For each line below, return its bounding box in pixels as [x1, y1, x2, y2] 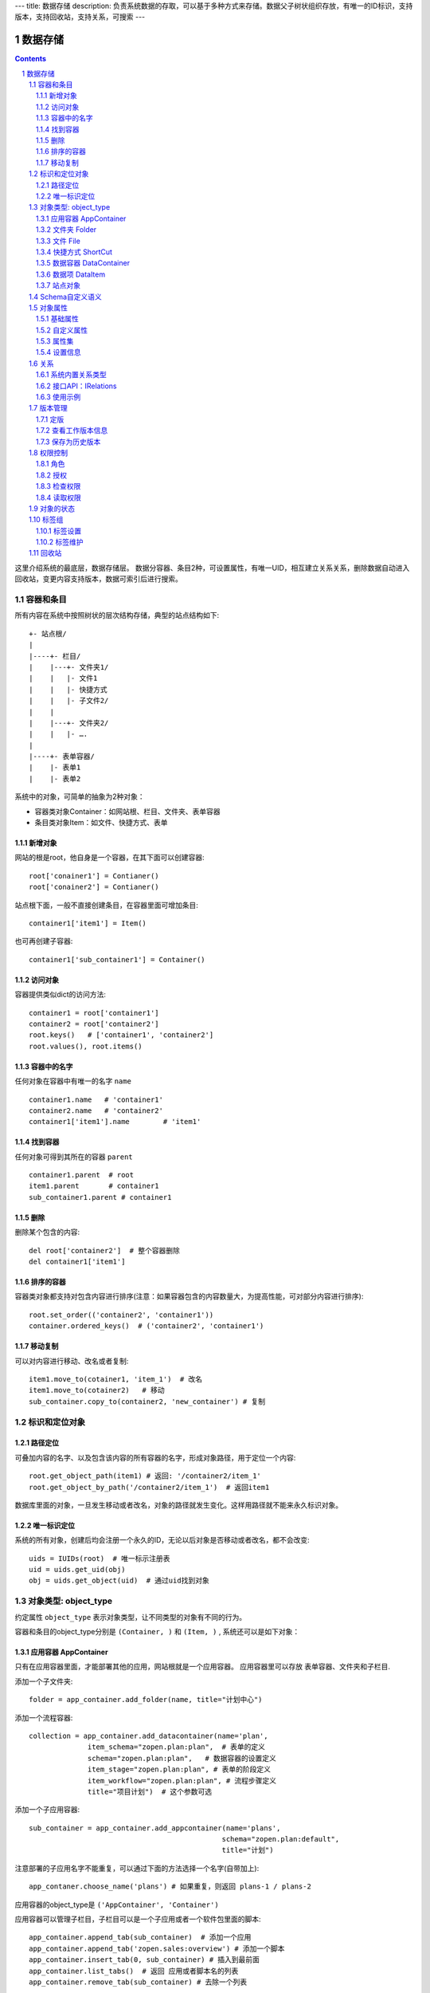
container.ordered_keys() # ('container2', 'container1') [29, 1322, 264, 1331]
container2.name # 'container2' [29, 1106, 163, 1115]
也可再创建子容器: [14, 937, 73, 946]
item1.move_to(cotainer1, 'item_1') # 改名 [29, 1374, 203, 1383]
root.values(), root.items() [29, 1041, 143, 1051]
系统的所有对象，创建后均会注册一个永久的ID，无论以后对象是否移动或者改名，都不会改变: [14, 1535, 310, 1545]
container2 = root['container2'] [29, 1019, 159, 1028]
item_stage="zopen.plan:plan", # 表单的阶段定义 [88, 1765, 271, 1774]
